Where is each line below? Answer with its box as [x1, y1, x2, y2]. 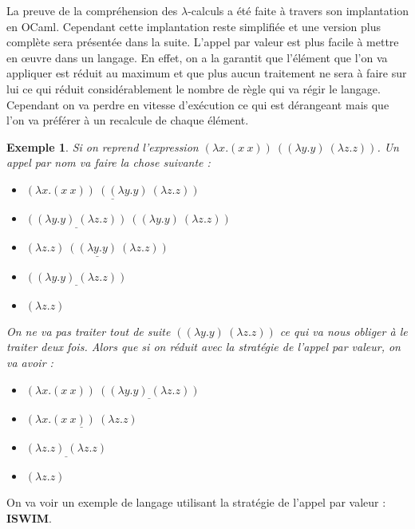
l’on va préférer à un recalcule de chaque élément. [6, 112, 249, 128]
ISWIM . [6, 509, 52, 526]
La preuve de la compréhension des [6, 2, 178, 18]
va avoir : [6, 354, 53, 370]
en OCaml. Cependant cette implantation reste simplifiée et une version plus [6, 18, 381, 34]
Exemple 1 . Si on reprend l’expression [6, 138, 199, 155]
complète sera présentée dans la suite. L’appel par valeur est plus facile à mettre [6, 34, 399, 50]
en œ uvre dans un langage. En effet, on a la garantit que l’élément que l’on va [6, 49, 388, 65]
